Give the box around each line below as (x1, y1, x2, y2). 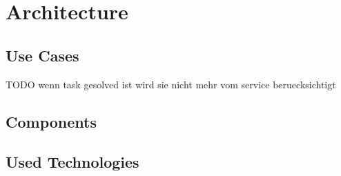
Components (6, 110, 97, 132)
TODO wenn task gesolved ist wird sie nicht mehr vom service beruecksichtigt (6, 77, 336, 91)
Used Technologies (6, 151, 139, 173)
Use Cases (6, 44, 79, 66)
